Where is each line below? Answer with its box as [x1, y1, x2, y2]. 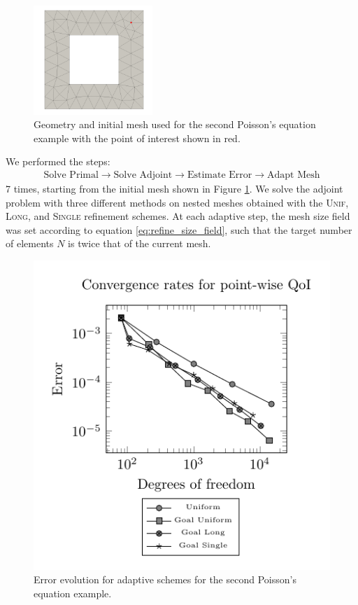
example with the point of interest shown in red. [34, 130, 241, 145]
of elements [6, 236, 54, 251]
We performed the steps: [6, 154, 110, 169]
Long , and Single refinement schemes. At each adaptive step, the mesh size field [6, 209, 350, 223]
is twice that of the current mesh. [68, 236, 211, 251]
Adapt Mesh [267, 170, 320, 181]
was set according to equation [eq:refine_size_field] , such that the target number [6, 222, 352, 237]
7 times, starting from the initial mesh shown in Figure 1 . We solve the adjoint [6, 181, 343, 196]
